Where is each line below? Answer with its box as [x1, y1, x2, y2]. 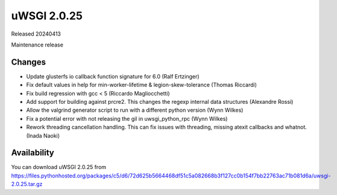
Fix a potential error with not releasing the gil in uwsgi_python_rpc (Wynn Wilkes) [26, 115, 228, 122]
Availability [11, 148, 54, 158]
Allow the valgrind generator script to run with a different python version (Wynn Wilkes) [26, 106, 244, 114]
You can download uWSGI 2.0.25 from [11, 164, 107, 171]
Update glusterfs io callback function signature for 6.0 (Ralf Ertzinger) [26, 72, 200, 80]
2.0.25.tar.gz [11, 181, 43, 188]
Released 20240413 [11, 30, 61, 37]
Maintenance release [11, 41, 63, 48]
